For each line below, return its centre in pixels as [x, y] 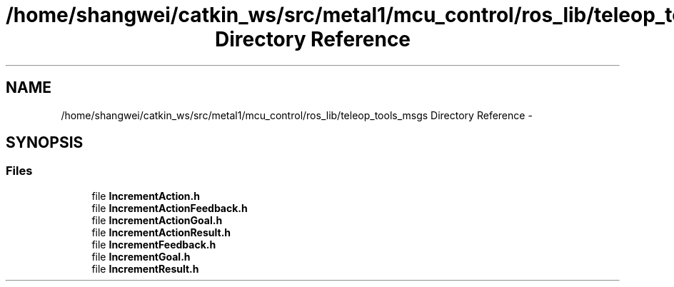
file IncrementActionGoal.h [157, 220]
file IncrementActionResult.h [161, 232]
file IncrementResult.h [145, 268]
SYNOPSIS [45, 143]
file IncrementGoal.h [141, 256]
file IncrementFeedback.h [154, 244]
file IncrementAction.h [146, 196]
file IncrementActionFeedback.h [170, 208]
